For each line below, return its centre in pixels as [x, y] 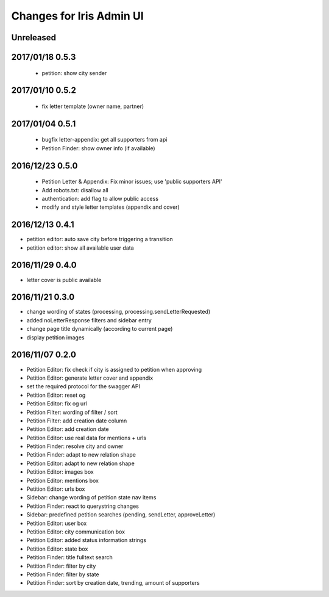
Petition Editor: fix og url [57, 403]
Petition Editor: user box [57, 523]
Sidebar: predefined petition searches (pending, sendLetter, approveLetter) [121, 515]
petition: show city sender [74, 73]
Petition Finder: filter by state [63, 574]
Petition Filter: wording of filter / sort [72, 412]
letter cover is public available [64, 280]
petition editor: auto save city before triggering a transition [100, 239]
